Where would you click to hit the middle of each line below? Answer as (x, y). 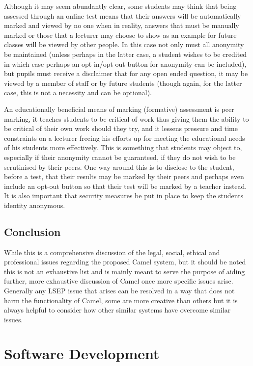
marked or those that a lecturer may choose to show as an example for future (120, 35)
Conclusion (32, 231)
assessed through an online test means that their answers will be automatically (123, 15)
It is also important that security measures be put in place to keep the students (124, 196)
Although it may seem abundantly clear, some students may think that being (120, 6)
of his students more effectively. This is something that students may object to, (123, 147)
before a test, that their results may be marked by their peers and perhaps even (124, 176)
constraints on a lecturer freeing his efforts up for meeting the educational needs (125, 138)
